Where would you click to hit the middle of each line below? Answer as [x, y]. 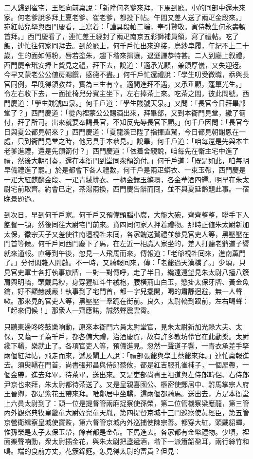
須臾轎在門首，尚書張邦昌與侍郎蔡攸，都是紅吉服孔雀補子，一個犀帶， [130, 365]
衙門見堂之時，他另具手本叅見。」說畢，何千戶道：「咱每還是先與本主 [140, 141]
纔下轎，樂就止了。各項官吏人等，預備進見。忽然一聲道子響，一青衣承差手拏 [126, 346]
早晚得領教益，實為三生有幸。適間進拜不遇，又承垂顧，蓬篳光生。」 [138, 84]
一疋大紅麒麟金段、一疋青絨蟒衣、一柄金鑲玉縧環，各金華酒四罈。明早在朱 [123, 179]
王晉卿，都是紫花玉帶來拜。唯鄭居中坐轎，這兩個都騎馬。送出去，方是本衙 [123, 393]
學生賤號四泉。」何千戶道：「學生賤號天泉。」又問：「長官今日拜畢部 [140, 103]
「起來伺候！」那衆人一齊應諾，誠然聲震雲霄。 [79, 310]
